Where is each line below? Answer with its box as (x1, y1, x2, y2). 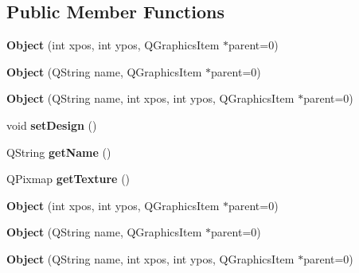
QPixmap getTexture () (6, 170, 131, 187)
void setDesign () (6, 116, 97, 133)
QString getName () (6, 143, 111, 160)
